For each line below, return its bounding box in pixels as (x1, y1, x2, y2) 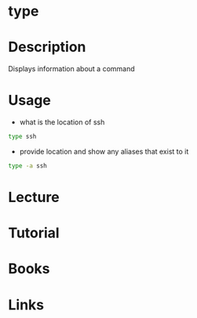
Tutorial (8, 224, 60, 242)
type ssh (8, 132, 37, 141)
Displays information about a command (8, 64, 135, 74)
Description (8, 38, 86, 56)
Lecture (8, 189, 60, 206)
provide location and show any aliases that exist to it (19, 146, 189, 156)
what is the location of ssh (19, 117, 105, 127)
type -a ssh (8, 161, 47, 170)
